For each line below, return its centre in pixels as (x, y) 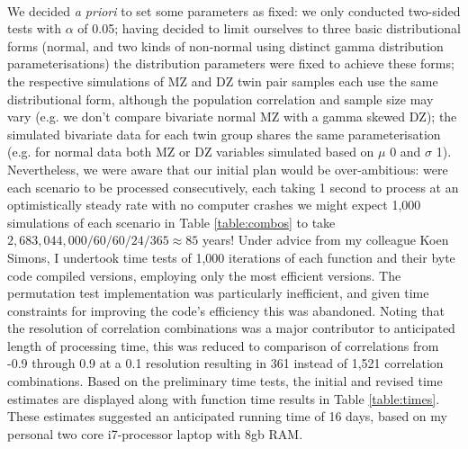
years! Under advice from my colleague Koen (325, 240)
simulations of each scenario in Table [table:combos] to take (171, 222)
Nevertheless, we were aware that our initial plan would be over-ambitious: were (228, 169)
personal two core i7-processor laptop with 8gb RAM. (155, 433)
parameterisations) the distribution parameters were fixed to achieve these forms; (231, 63)
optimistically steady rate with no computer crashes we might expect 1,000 (214, 205)
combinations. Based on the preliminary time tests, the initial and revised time (225, 381)
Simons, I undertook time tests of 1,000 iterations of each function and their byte (231, 257)
